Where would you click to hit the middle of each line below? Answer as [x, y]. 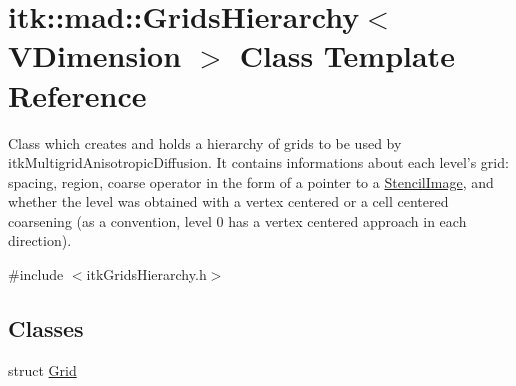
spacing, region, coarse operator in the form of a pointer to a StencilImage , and [251, 181]
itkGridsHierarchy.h [146, 274]
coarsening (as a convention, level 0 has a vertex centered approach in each [237, 220]
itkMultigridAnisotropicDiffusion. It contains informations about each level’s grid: [258, 162]
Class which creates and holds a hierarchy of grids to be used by [205, 142]
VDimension [95, 55]
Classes [46, 328]
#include [36, 274]
